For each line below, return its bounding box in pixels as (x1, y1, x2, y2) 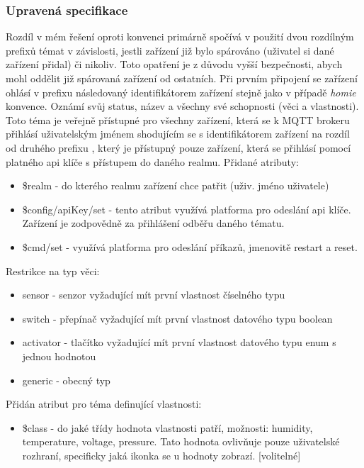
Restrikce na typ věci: (6, 263, 100, 278)
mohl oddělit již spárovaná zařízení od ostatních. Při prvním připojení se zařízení (6, 71, 358, 85)
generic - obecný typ (22, 372, 110, 387)
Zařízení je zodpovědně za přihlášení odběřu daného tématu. (22, 216, 285, 230)
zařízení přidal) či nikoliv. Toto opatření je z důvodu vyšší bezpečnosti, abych (6, 57, 343, 72)
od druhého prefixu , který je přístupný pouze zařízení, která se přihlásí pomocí (6, 140, 351, 155)
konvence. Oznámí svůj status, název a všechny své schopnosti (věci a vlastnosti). (6, 99, 359, 113)
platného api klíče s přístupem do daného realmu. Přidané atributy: (6, 154, 299, 169)
